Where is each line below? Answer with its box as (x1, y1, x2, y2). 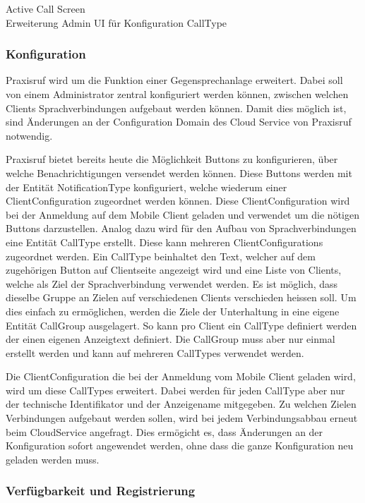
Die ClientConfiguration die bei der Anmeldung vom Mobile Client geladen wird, (6, 369, 356, 384)
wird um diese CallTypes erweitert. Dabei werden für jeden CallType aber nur (6, 382, 345, 397)
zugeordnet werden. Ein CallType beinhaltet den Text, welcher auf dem (6, 248, 316, 263)
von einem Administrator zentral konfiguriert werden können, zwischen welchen (6, 87, 349, 101)
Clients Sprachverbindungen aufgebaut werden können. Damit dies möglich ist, (6, 100, 347, 115)
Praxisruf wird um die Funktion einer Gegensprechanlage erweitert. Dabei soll (6, 73, 343, 87)
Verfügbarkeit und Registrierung (6, 482, 196, 499)
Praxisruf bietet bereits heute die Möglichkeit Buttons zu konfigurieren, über (6, 152, 338, 166)
